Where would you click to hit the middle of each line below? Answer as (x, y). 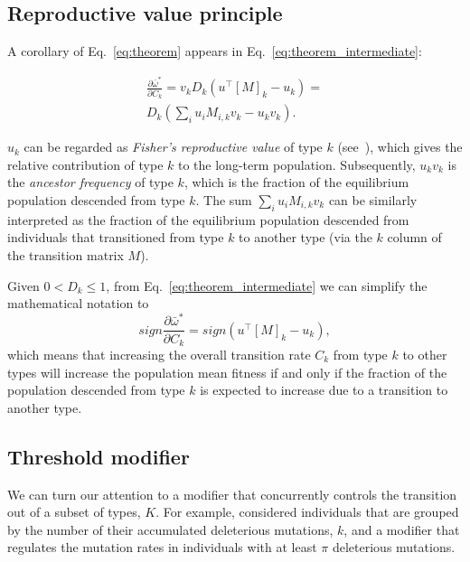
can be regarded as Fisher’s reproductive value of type (173, 147)
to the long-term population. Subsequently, (297, 164)
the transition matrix (66, 254)
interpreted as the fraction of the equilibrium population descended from (208, 219)
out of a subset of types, (74, 512)
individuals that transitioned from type (116, 237)
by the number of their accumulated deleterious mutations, (170, 529)
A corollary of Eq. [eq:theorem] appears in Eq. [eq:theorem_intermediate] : (215, 51)
